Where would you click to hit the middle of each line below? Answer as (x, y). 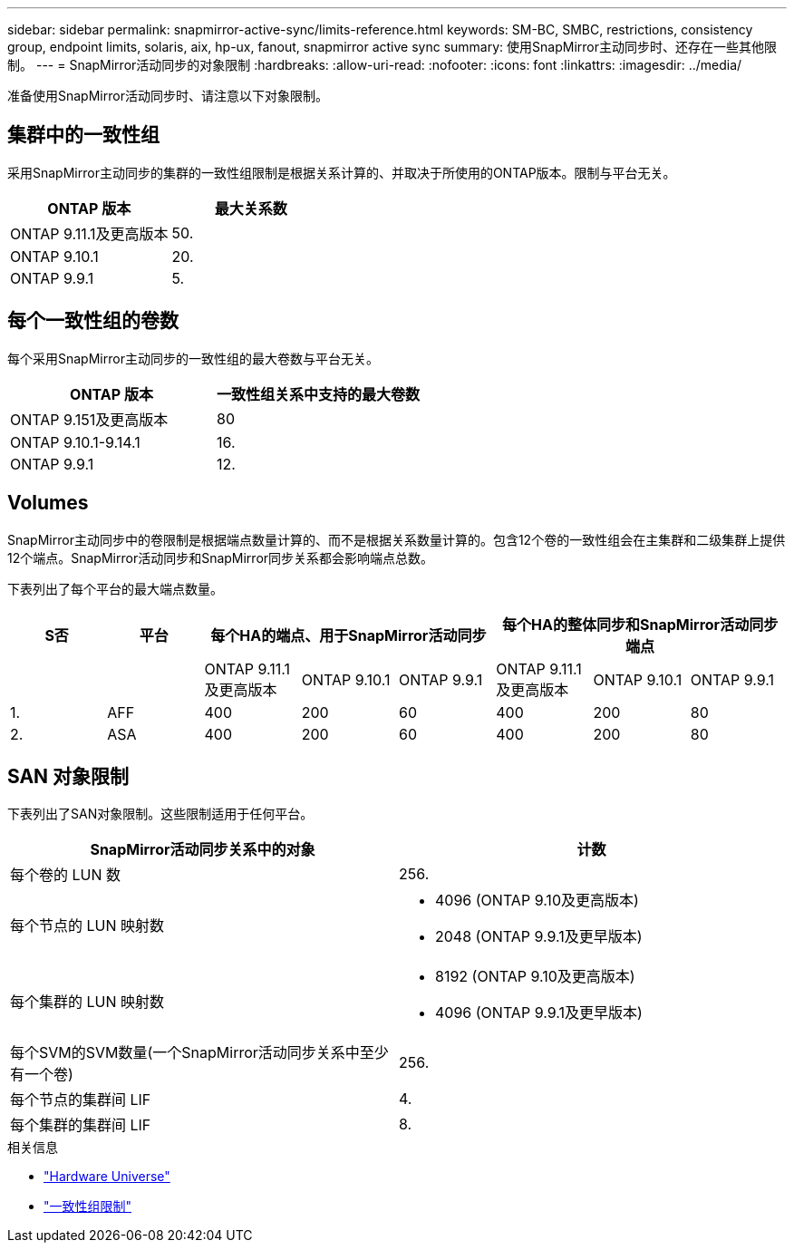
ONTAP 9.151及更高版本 (89, 419)
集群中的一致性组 (83, 135)
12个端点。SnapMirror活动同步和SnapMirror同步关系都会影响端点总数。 (221, 557)
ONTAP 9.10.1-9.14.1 (75, 442)
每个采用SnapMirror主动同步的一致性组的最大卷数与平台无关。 (193, 358)
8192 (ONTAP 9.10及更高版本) (535, 977)
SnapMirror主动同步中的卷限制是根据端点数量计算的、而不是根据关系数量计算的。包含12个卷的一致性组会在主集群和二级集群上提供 (397, 539)
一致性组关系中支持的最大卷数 (319, 394)
